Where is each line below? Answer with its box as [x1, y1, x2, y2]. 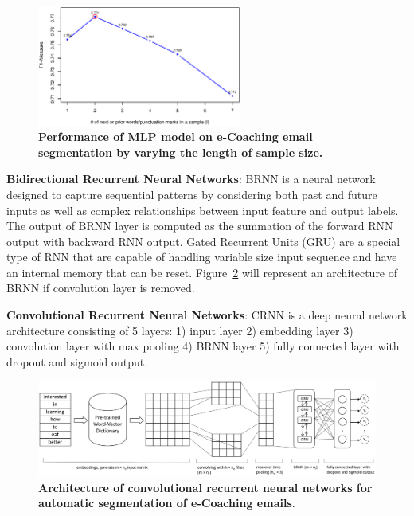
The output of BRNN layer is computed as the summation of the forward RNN [6, 217, 393, 234]
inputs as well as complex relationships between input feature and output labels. [6, 201, 399, 218]
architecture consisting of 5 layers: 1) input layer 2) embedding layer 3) [6, 322, 353, 338]
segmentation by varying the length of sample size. [38, 143, 323, 160]
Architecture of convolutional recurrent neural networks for [38, 479, 373, 495]
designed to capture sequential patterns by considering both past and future [6, 186, 377, 202]
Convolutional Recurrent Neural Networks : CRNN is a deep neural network [6, 307, 408, 323]
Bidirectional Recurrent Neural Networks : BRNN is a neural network [6, 170, 376, 187]
